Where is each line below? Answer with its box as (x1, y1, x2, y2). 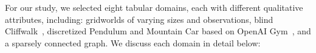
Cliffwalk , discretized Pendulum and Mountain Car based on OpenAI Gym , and (5, 25, 311, 37)
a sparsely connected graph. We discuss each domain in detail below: (5, 36, 261, 49)
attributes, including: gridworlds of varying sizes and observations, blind (5, 13, 273, 25)
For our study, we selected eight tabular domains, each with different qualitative (5, 1, 303, 13)
